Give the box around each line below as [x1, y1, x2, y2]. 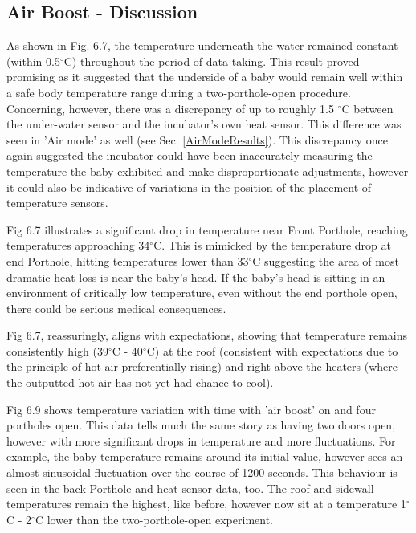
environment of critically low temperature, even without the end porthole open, [6, 284, 398, 301]
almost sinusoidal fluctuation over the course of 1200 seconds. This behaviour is [6, 464, 398, 481]
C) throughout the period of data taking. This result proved [63, 52, 360, 69]
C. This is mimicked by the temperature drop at [153, 237, 391, 254]
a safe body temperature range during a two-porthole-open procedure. [6, 83, 351, 100]
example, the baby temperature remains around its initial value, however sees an [6, 448, 403, 465]
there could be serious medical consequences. [6, 299, 226, 316]
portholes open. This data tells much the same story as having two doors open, [6, 417, 396, 433]
